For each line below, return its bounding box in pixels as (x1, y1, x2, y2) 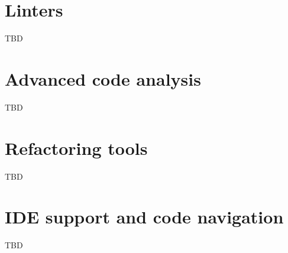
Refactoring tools (5, 135, 148, 160)
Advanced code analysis (5, 66, 201, 90)
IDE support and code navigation (5, 205, 284, 229)
